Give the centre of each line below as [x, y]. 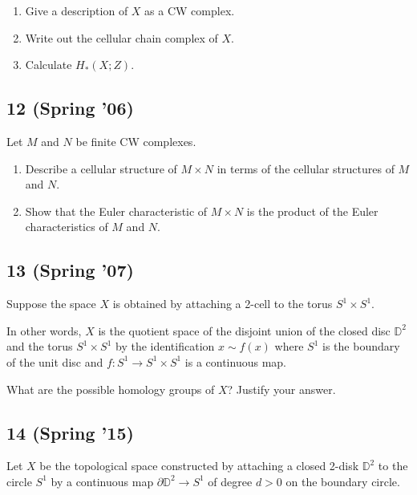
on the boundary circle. [343, 481]
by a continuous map [102, 481]
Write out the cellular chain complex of [121, 37]
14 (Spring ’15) [70, 432]
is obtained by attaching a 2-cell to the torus [223, 304]
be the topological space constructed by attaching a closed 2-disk [199, 466]
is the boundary [361, 346]
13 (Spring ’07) [70, 270]
